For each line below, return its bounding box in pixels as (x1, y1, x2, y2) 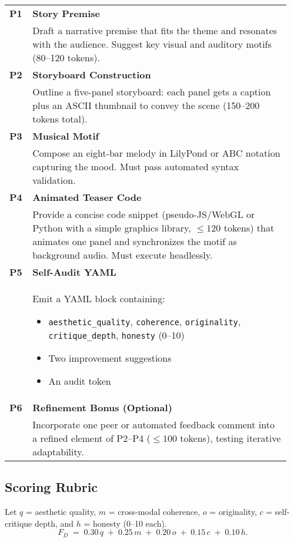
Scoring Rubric (5, 478, 98, 496)
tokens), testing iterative (180, 431, 281, 445)
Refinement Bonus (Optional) (32, 401, 172, 414)
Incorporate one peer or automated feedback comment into (32, 418, 275, 431)
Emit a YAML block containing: (32, 292, 165, 305)
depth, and (34, 517, 74, 529)
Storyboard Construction (32, 68, 151, 81)
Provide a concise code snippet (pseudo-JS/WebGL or (32, 207, 255, 221)
